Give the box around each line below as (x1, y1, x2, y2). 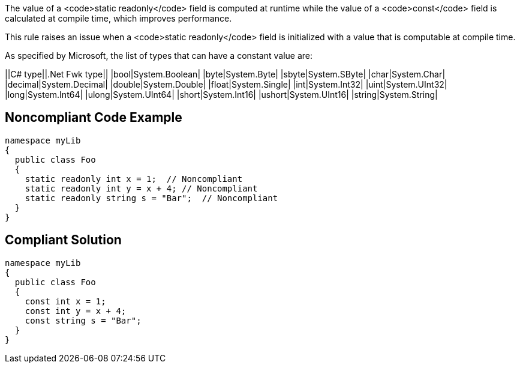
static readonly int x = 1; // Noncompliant (25, 173, 243, 184)
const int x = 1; (25, 296, 106, 306)
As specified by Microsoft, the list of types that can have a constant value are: (5, 50, 313, 61)
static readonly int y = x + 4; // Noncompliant (25, 183, 258, 193)
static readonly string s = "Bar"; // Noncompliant (25, 193, 278, 203)
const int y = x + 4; (25, 306, 127, 316)
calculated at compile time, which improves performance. (5, 13, 232, 23)
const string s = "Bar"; (25, 315, 142, 325)
